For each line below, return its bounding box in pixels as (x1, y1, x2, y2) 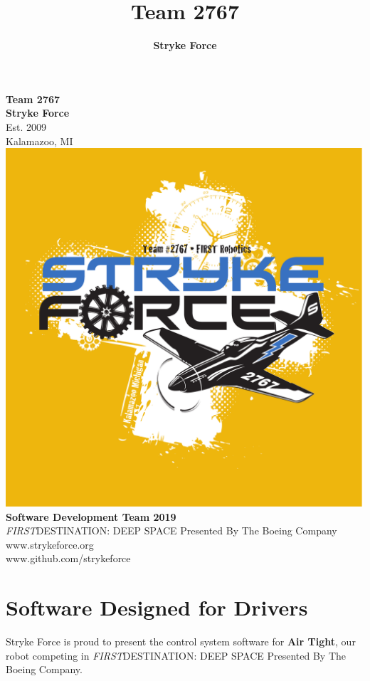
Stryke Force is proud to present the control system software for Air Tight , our (6, 634, 356, 649)
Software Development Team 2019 (6, 509, 176, 524)
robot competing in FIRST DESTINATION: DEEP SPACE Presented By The (6, 648, 347, 662)
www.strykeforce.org (6, 537, 94, 551)
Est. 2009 (6, 119, 47, 134)
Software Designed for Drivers (6, 593, 308, 622)
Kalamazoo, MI (6, 133, 73, 148)
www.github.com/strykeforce (6, 551, 131, 566)
